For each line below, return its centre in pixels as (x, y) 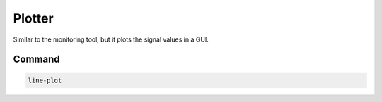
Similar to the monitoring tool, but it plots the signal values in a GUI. (111, 39)
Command (36, 59)
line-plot (45, 80)
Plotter (33, 18)
